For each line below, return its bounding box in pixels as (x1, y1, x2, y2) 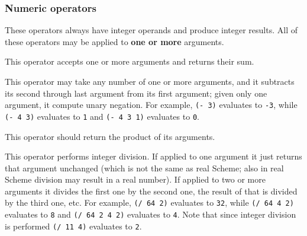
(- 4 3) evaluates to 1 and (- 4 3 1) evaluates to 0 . (5, 110, 199, 122)
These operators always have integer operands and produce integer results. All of (5, 24, 298, 36)
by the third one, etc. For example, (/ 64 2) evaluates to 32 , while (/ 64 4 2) (5, 196, 294, 209)
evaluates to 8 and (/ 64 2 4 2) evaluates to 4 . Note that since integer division (5, 208, 296, 221)
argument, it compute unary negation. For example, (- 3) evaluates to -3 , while (5, 98, 298, 111)
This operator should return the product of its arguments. (5, 130, 215, 142)
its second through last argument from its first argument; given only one (5, 87, 267, 99)
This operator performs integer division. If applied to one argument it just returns (5, 150, 302, 162)
